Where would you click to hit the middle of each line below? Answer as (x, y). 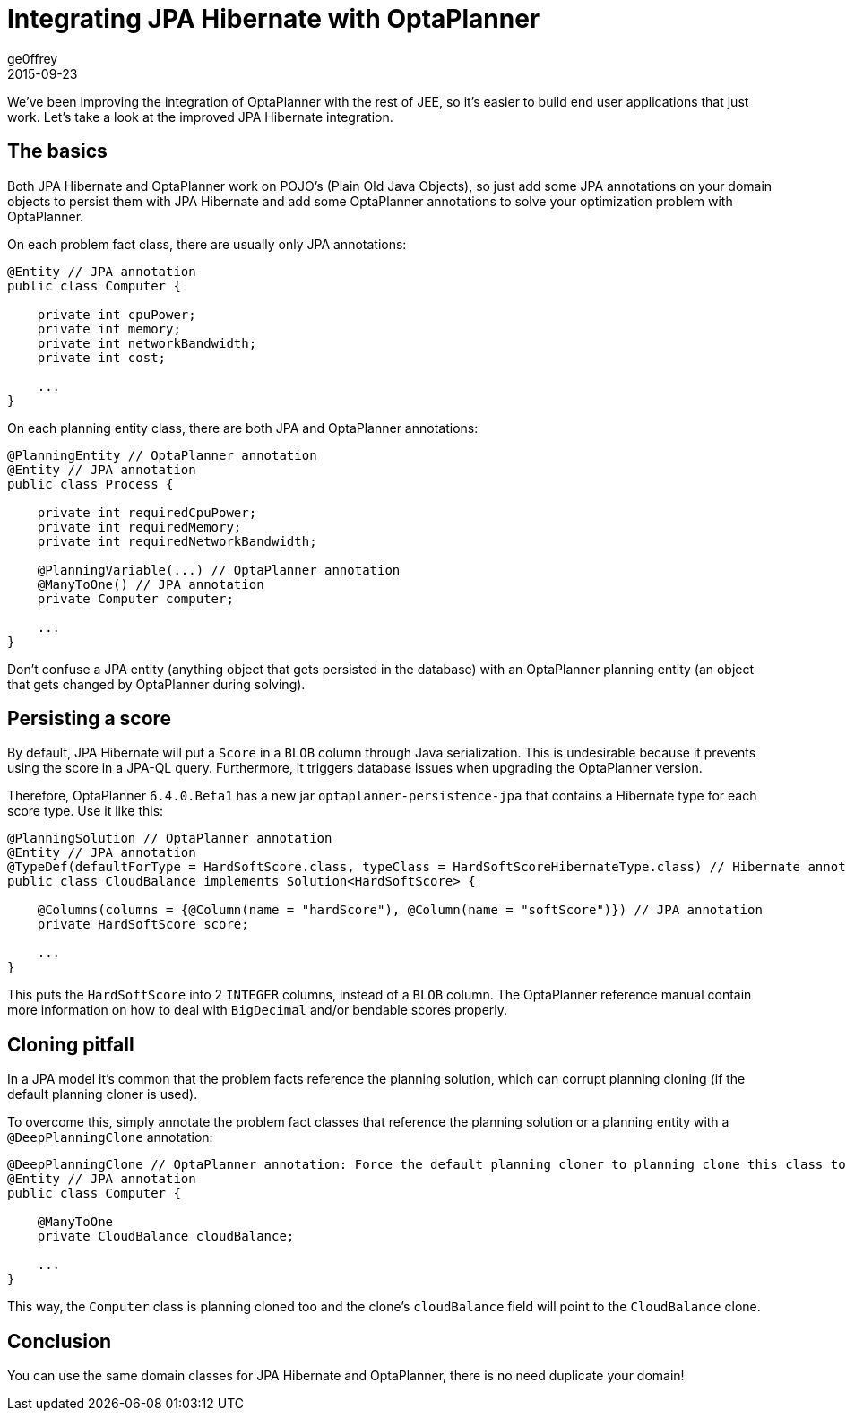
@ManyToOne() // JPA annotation (151, 584)
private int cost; (102, 357)
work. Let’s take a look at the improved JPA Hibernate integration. (200, 117)
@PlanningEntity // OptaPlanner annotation (162, 455)
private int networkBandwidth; (147, 343)
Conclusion (60, 1341)
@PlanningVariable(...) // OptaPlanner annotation (219, 570)
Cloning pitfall (71, 1044)
